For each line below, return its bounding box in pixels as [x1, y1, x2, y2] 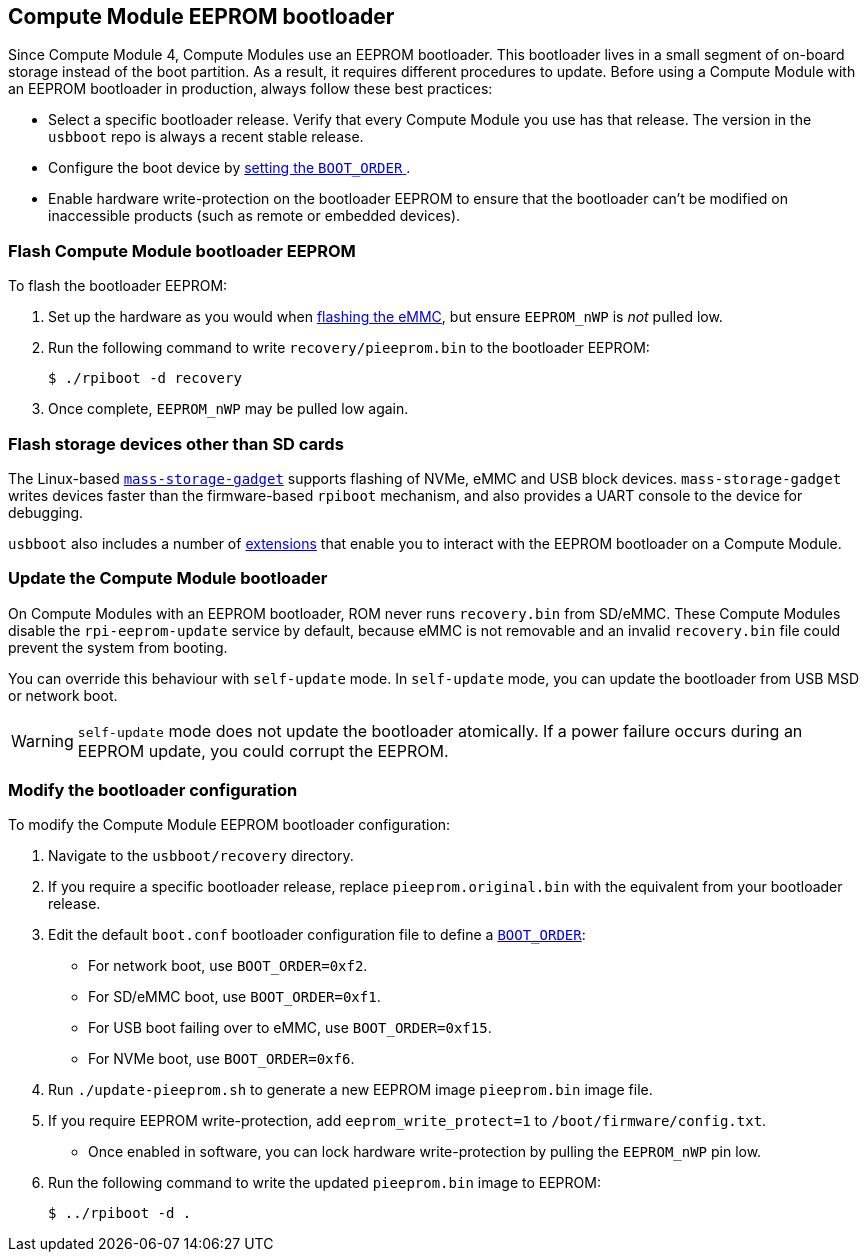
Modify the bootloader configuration [8, 780, 298, 801]
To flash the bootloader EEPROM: [8, 277, 228, 295]
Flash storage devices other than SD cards [8, 433, 344, 454]
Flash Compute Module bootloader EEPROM [8, 240, 356, 261]
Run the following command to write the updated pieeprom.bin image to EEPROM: [48, 1174, 601, 1192]
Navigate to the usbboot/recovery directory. [48, 847, 354, 865]
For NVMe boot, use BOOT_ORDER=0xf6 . [88, 1050, 355, 1068]
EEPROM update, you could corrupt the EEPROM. [77, 740, 449, 761]
